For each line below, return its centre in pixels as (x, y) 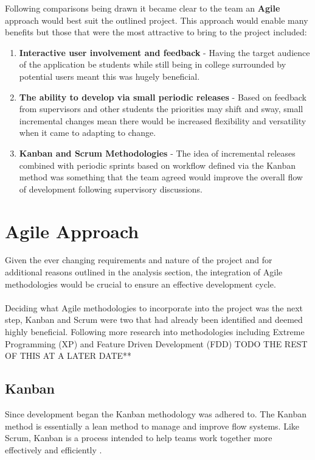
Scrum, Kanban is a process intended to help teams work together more (139, 438)
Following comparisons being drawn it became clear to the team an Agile (143, 8)
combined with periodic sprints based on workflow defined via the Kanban (157, 165)
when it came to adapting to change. (88, 133)
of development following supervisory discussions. (111, 189)
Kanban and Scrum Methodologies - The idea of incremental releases (157, 153)
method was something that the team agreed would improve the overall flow (161, 177)
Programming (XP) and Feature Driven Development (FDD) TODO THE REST (156, 343)
